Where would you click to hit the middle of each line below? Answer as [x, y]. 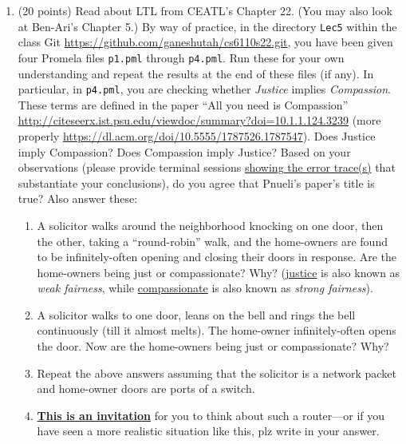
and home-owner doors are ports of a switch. [146, 388]
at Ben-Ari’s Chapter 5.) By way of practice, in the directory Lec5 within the [207, 26]
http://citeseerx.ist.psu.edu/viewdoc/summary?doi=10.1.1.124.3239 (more [199, 120]
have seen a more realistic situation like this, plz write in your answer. [208, 431]
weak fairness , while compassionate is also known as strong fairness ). [205, 288]
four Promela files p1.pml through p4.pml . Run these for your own [181, 57]
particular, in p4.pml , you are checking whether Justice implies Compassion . [204, 89]
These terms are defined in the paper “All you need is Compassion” [183, 104]
